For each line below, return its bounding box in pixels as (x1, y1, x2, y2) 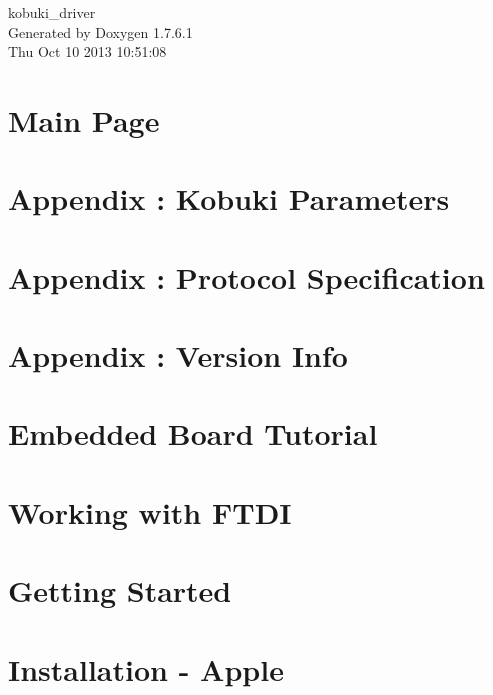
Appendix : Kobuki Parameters (8, 178, 450, 219)
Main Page (8, 99, 160, 140)
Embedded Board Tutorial (8, 413, 378, 454)
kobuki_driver (8, 2, 96, 22)
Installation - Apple (8, 648, 284, 689)
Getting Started (8, 570, 232, 611)
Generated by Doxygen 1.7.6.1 (8, 21, 193, 42)
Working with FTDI (8, 491, 292, 532)
